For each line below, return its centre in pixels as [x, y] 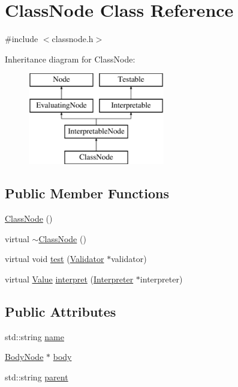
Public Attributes [61, 312]
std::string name [34, 336]
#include [22, 39]
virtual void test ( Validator [55, 259]
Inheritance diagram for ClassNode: [70, 59]
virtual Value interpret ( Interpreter [69, 279]
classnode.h [73, 39]
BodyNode [24, 357]
